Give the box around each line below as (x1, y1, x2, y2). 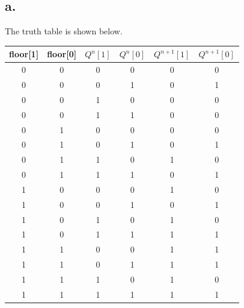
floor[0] (47, 48, 77, 60)
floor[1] (9, 48, 39, 60)
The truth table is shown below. (5, 25, 123, 37)
